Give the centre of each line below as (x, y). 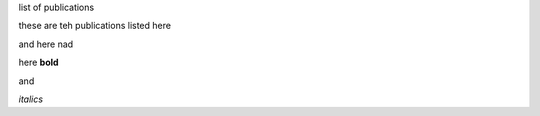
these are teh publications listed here (95, 26)
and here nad (46, 44)
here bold (38, 62)
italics (31, 99)
